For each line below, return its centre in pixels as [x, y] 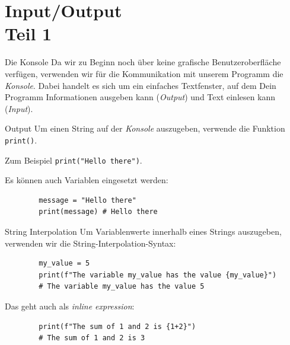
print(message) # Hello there [98, 212]
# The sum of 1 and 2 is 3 [92, 338]
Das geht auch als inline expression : [70, 306]
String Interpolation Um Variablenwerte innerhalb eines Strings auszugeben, [143, 231]
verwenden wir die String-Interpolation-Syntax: [90, 243]
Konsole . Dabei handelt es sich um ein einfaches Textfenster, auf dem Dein [141, 85]
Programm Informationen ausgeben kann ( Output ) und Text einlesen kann [140, 97]
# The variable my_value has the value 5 [122, 287]
